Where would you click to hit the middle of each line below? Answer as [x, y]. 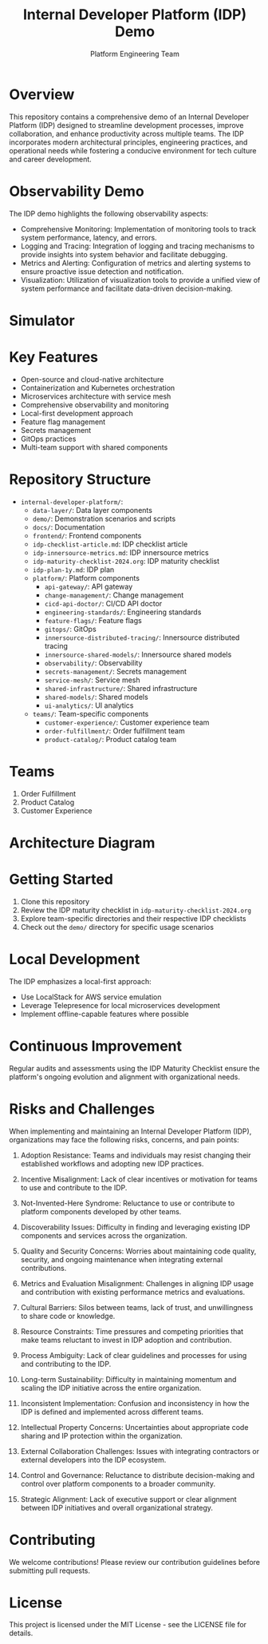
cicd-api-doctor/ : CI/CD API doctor [103, 603]
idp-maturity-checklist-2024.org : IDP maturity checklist [126, 561]
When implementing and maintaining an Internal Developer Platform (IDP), [130, 1131]
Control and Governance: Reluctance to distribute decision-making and [138, 1475]
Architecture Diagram [82, 842]
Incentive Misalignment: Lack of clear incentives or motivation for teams [139, 1179]
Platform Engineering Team [135, 54]
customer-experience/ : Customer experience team [127, 722]
